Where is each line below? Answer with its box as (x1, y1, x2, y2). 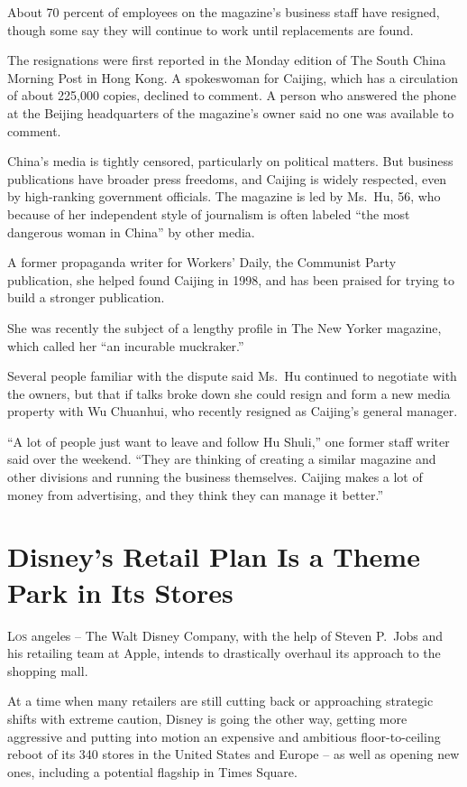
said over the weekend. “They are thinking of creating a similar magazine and (7, 449, 436, 468)
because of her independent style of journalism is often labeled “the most (7, 204, 410, 223)
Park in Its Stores (7, 573, 233, 610)
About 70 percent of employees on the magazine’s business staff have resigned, (7, 3, 440, 21)
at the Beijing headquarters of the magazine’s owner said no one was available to (7, 103, 454, 122)
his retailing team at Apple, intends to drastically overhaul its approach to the (7, 643, 441, 662)
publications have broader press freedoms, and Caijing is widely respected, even (7, 169, 447, 188)
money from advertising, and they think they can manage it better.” (7, 485, 384, 504)
